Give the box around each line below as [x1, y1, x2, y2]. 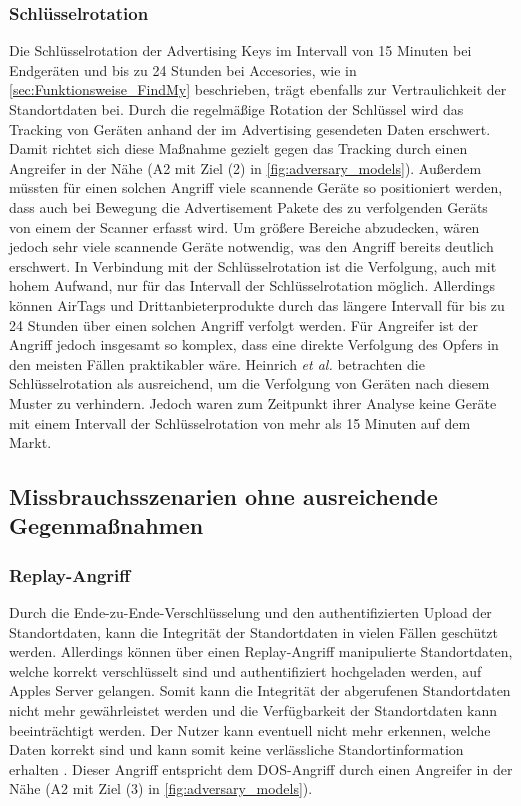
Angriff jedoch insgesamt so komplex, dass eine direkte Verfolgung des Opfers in [9, 334, 499, 355]
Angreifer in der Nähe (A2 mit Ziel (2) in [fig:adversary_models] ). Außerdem [9, 157, 482, 178]
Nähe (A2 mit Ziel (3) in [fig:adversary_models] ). [9, 778, 313, 799]
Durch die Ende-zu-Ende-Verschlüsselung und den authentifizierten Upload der [9, 602, 492, 623]
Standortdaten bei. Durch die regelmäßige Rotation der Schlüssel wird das [9, 99, 464, 119]
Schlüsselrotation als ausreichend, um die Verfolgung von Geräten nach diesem [9, 373, 490, 394]
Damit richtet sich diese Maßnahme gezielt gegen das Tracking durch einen [9, 138, 468, 159]
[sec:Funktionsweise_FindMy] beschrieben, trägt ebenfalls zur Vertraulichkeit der [9, 79, 507, 100]
